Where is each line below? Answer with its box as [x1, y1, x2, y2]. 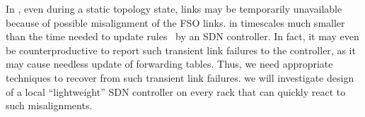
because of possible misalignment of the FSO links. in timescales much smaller [6, 15, 345, 30]
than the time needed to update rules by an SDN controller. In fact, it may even [6, 29, 359, 44]
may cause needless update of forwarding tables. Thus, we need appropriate [6, 56, 333, 71]
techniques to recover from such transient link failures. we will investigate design [6, 70, 354, 85]
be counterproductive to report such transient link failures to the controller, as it [6, 42, 356, 57]
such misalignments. [6, 98, 93, 113]
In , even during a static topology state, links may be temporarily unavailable [6, 1, 342, 16]
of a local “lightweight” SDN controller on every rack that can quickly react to [6, 84, 346, 99]
